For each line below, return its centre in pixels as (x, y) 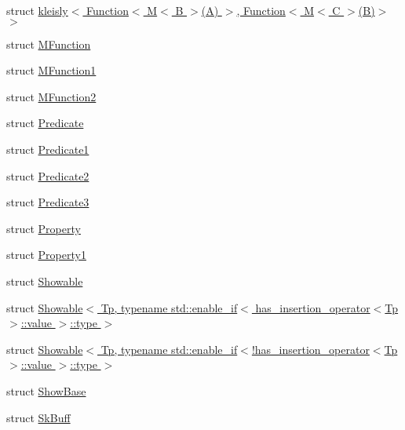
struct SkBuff (38, 417)
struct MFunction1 (51, 70)
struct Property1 (46, 255)
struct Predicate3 (48, 202)
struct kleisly (37, 10)
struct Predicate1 (48, 149)
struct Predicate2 (48, 175)
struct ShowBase (46, 390)
